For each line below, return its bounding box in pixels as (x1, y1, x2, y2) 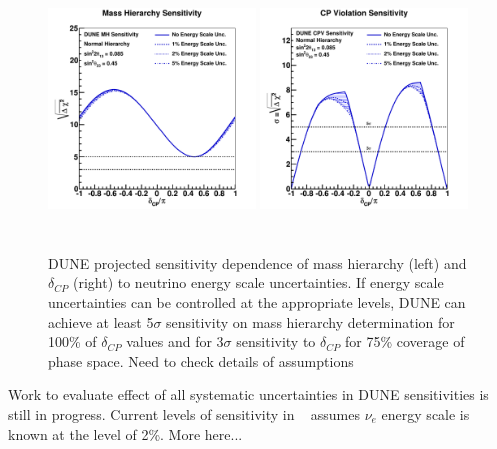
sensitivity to (236, 331, 316, 352)
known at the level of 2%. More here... (8, 423, 243, 444)
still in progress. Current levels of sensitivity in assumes (8, 403, 360, 424)
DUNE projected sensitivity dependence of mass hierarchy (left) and (48, 252, 467, 273)
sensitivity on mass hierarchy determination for (166, 311, 455, 332)
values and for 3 (126, 331, 224, 352)
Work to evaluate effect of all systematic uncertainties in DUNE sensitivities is (8, 384, 489, 405)
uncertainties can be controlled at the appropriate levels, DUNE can (48, 292, 466, 312)
